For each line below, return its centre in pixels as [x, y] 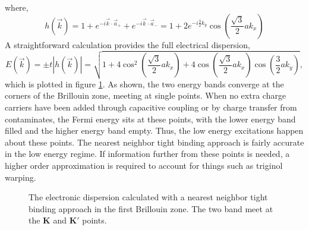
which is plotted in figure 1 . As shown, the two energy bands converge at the [144, 84]
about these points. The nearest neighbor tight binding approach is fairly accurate [154, 142]
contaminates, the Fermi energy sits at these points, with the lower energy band [150, 119]
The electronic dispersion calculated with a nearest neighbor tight [148, 197]
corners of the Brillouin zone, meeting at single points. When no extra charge [146, 95]
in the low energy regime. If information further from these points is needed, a [147, 154]
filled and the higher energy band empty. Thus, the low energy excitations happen [154, 130]
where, [17, 7]
